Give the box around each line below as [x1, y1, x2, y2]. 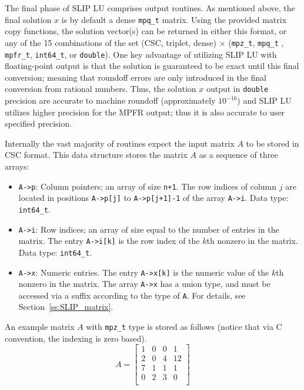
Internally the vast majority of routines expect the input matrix [5, 137, 235, 149]
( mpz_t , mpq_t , [228, 36, 284, 48]
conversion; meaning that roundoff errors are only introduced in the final [5, 71, 266, 83]
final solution [5, 13, 52, 25]
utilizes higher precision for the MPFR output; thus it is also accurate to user [5, 105, 285, 118]
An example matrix [5, 320, 75, 333]
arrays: [5, 160, 29, 172]
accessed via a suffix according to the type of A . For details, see [18, 289, 246, 301]
